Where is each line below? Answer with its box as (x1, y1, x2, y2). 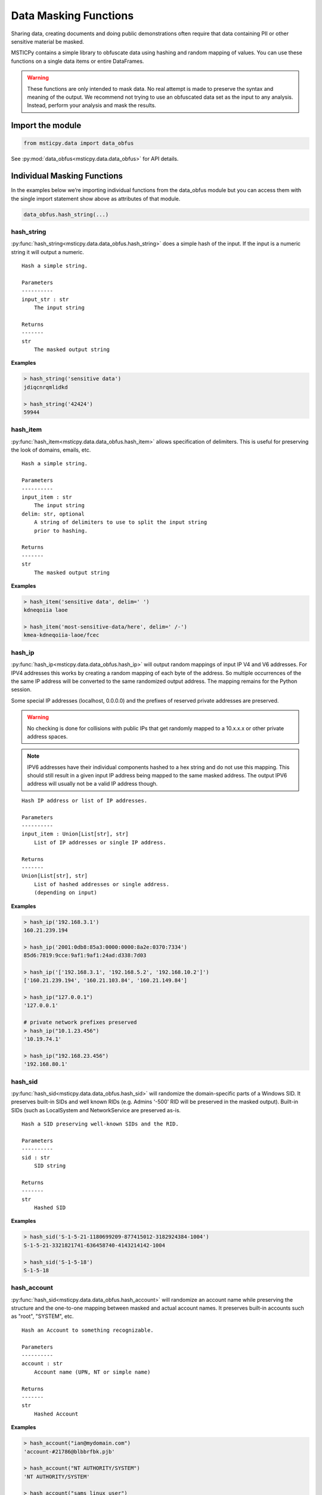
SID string (33, 1163, 66, 1169)
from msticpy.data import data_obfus (23, 140, 134, 147)
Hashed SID (33, 1204, 66, 1211)
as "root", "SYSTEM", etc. (11, 1313, 74, 1320)
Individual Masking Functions (11, 171, 123, 181)
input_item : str (21, 493, 72, 501)
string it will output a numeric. (11, 248, 85, 255)
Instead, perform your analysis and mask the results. (27, 102, 156, 109)
